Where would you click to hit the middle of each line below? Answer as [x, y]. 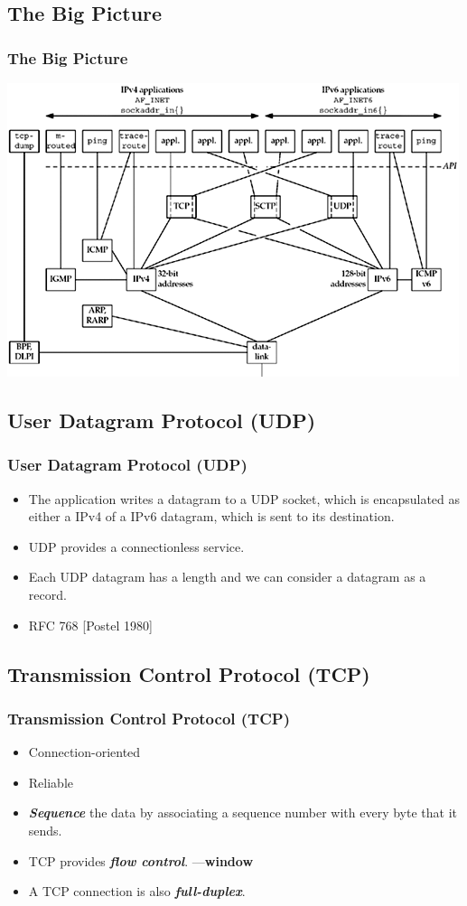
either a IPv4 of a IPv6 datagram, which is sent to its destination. [211, 516]
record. [47, 594]
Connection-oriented [84, 752]
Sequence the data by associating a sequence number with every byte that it [243, 813]
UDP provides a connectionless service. [136, 546]
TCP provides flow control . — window [141, 860]
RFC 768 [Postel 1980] [90, 625]
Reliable [51, 782]
